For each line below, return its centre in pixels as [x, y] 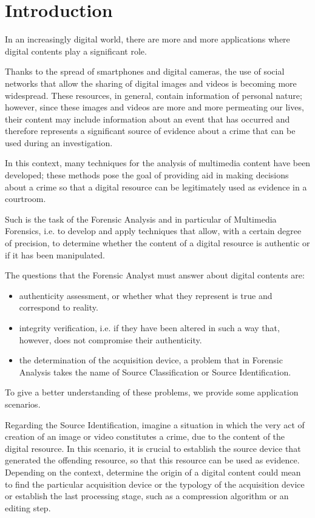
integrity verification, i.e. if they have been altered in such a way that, [149, 328]
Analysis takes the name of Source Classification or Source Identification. [155, 372]
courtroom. [25, 199]
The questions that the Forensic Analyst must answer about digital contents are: [155, 275]
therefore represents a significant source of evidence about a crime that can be [150, 131]
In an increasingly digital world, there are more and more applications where [147, 39]
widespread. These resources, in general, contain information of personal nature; [154, 95]
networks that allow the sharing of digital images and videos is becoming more [151, 83]
